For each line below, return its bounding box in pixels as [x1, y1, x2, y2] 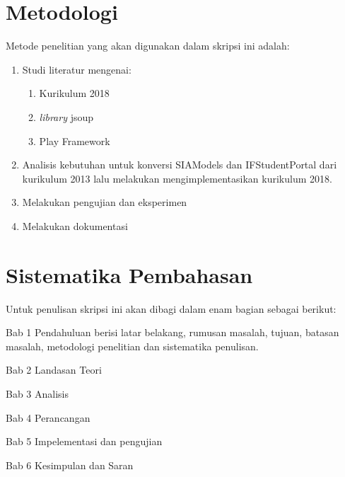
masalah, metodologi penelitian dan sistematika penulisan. [6, 338, 259, 353]
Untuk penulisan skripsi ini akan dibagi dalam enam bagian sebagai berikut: [6, 301, 337, 316]
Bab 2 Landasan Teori [6, 362, 102, 377]
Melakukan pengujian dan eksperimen [22, 195, 187, 209]
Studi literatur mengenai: [22, 62, 131, 76]
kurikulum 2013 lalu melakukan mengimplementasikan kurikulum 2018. [22, 171, 332, 185]
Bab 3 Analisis [6, 386, 69, 401]
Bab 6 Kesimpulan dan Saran [6, 457, 134, 472]
